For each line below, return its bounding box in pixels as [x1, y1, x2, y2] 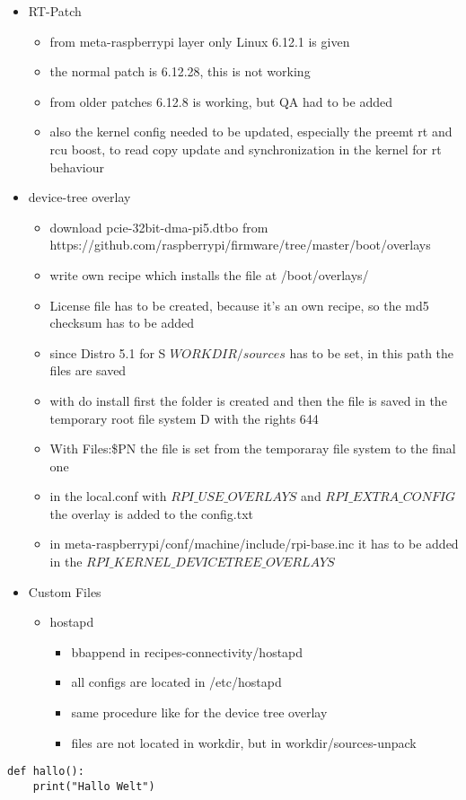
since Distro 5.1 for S [49, 343, 166, 362]
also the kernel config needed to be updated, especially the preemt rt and [49, 122, 453, 141]
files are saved [49, 361, 127, 380]
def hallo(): [7, 765, 84, 778]
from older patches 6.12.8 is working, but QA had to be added [49, 92, 392, 110]
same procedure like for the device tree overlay [71, 703, 328, 722]
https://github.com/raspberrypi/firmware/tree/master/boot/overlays [49, 235, 431, 254]
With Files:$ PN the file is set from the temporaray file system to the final [49, 439, 456, 458]
